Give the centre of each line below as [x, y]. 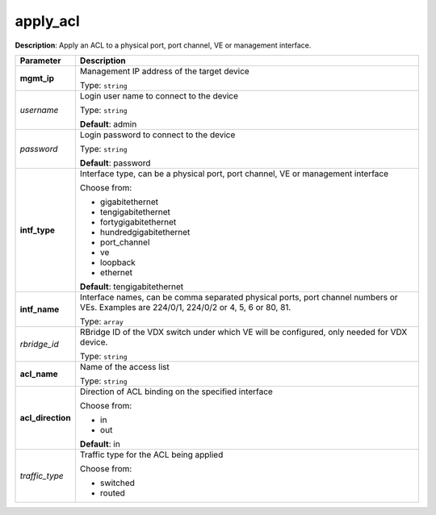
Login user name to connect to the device [159, 95]
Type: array [102, 321]
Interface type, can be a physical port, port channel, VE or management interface [234, 174]
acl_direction [46, 417]
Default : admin [108, 124]
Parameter [40, 61]
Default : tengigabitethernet [132, 287]
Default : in [100, 444]
